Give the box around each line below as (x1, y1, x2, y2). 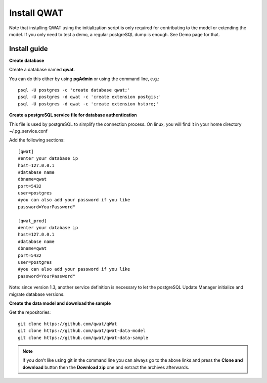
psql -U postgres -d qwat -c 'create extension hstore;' (18, 101, 159, 106)
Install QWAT (9, 7, 64, 18)
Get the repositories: (9, 309, 51, 315)
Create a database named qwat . (9, 67, 75, 73)
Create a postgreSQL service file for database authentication (9, 112, 137, 118)
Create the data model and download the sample (9, 300, 111, 306)
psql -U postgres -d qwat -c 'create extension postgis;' (18, 94, 162, 100)
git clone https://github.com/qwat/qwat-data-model (18, 328, 146, 334)
